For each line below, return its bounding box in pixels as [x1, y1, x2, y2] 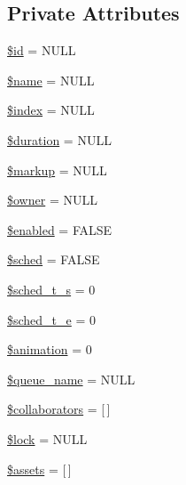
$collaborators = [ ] [7, 400, 111, 418]
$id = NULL [7, 41, 76, 60]
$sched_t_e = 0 [7, 310, 97, 328]
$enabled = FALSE [7, 220, 112, 238]
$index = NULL [7, 101, 95, 119]
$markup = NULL [7, 160, 107, 179]
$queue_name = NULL [7, 369, 136, 388]
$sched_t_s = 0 [7, 279, 96, 298]
